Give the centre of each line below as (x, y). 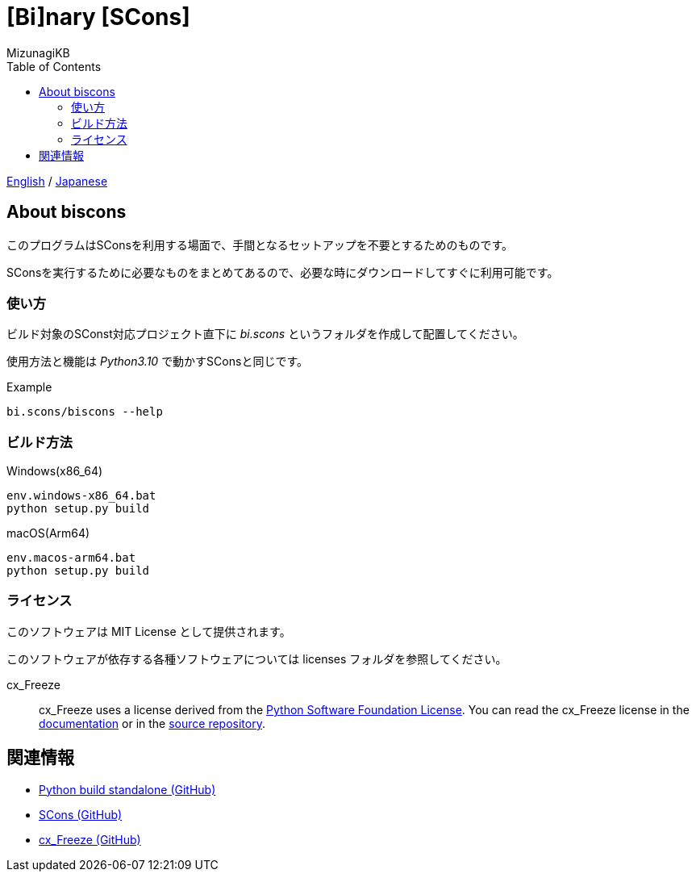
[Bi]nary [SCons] (98, 17)
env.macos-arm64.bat (71, 558)
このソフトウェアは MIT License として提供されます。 (149, 631)
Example (29, 387)
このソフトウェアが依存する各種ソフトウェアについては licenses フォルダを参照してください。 (257, 658)
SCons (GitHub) (81, 814)
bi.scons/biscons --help (85, 412)
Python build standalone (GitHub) (127, 789)
